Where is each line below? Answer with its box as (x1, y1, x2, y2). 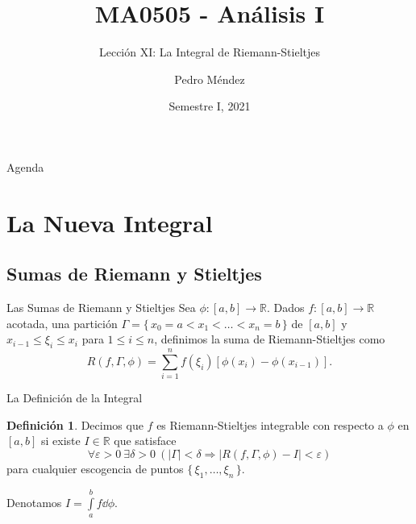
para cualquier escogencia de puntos (6, 460, 184, 476)
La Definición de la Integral (6, 389, 143, 406)
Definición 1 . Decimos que (6, 416, 144, 433)
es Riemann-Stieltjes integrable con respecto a (156, 416, 384, 433)
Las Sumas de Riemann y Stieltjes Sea (6, 299, 196, 316)
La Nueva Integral (6, 206, 213, 239)
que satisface (114, 432, 177, 449)
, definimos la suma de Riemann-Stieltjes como (154, 331, 385, 347)
